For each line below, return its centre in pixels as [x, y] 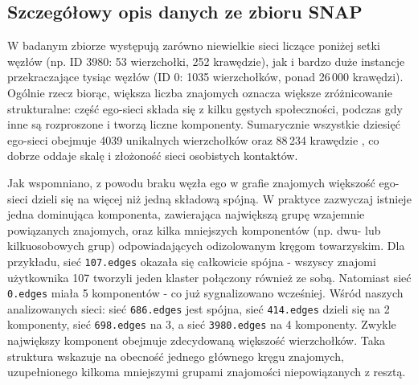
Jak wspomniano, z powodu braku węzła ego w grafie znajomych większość [191, 182]
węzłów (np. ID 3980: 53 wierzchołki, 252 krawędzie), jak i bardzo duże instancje [206, 61]
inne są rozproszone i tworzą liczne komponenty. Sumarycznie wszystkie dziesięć [204, 124]
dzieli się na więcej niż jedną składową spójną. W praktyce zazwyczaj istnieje [221, 198]
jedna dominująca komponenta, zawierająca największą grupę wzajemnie [186, 214]
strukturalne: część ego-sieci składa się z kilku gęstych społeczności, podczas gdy [205, 108]
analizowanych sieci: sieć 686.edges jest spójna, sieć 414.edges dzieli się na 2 [199, 308]
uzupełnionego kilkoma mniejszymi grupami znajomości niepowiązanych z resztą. [207, 372]
